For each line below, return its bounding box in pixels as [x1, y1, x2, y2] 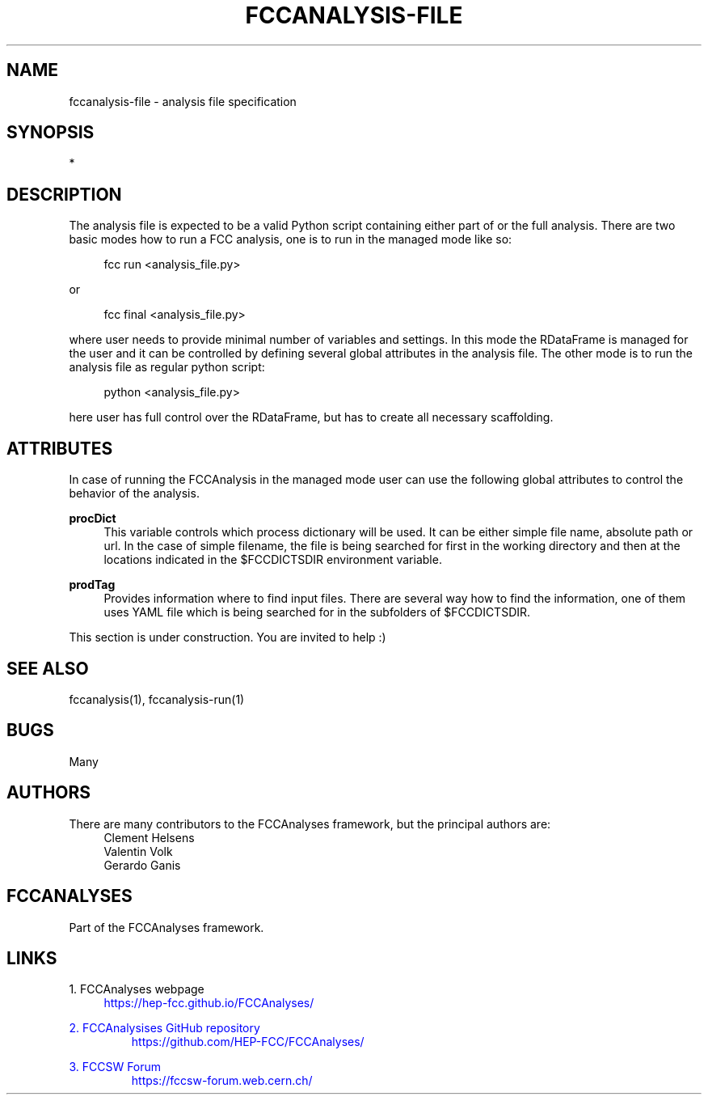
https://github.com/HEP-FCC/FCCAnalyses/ [131, 1035, 365, 1049]
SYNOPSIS [6, 122, 95, 143]
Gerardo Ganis [103, 858, 181, 872]
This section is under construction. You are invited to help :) [69, 630, 386, 645]
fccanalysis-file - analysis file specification [69, 94, 297, 108]
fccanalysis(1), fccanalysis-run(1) [69, 692, 245, 706]
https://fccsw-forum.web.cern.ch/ [131, 1073, 313, 1088]
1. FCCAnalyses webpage [69, 982, 204, 997]
